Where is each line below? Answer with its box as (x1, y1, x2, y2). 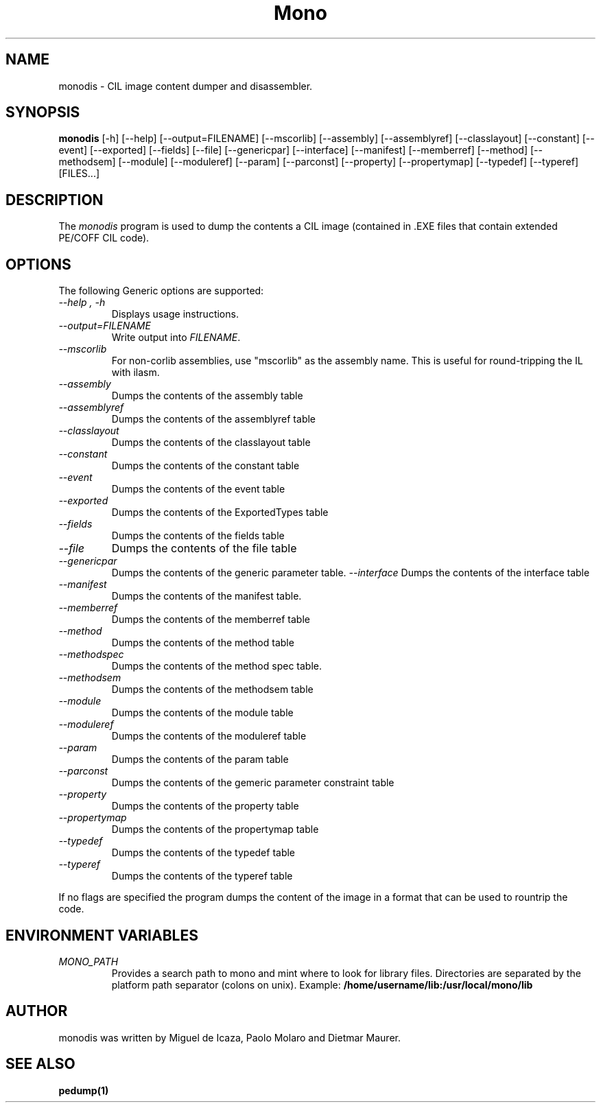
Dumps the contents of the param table (111, 753, 289, 766)
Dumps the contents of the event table (111, 483, 285, 495)
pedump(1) (58, 1084, 109, 1096)
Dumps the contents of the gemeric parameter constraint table (111, 777, 394, 789)
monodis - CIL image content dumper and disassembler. (58, 80, 313, 92)
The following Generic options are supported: (58, 285, 264, 297)
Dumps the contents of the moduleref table (111, 730, 307, 742)
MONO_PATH (58, 955, 119, 967)
